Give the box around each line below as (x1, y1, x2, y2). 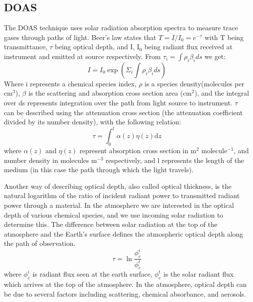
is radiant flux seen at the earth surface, (32, 269, 152, 279)
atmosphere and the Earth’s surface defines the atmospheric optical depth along (4, 228, 243, 239)
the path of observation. (4, 238, 76, 248)
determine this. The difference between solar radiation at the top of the (4, 219, 218, 229)
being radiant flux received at (144, 41, 232, 52)
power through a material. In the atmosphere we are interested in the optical (4, 200, 234, 210)
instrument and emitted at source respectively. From (4, 51, 161, 61)
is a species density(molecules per (145, 78, 245, 88)
